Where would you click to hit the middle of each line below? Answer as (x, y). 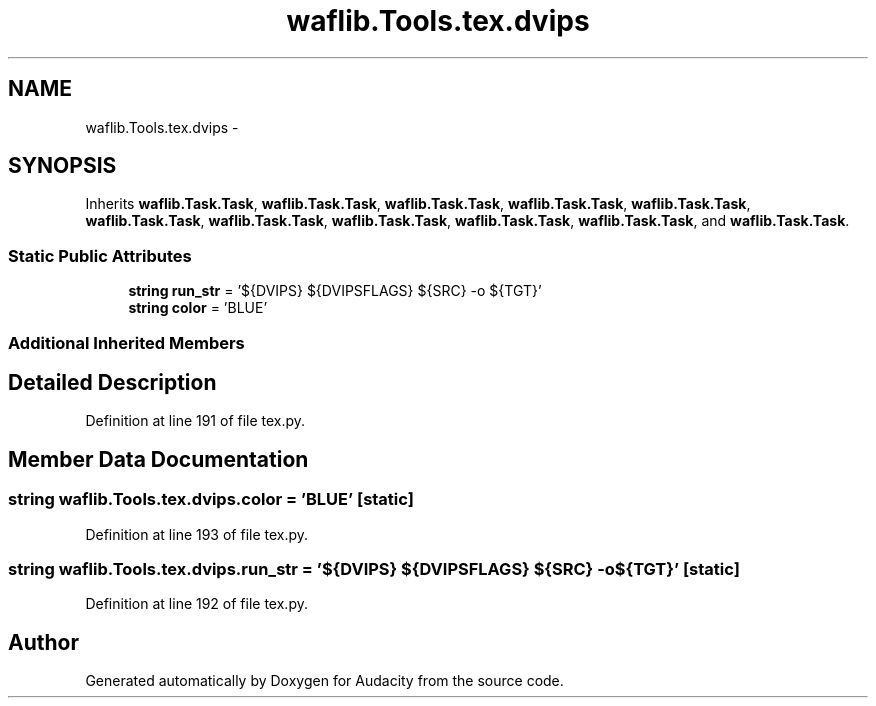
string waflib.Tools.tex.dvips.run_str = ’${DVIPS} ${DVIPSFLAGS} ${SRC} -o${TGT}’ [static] (374, 569)
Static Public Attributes (100, 255)
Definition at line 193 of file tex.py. (197, 534)
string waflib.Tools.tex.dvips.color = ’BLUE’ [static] (211, 499)
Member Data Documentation (158, 459)
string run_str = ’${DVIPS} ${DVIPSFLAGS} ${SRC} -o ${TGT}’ (335, 291)
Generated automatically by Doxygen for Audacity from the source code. (324, 681)
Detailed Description (112, 382)
